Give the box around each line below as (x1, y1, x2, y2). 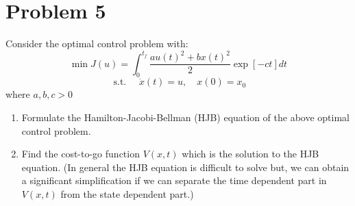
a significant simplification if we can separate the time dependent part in (21, 173, 327, 188)
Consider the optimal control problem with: (5, 36, 188, 51)
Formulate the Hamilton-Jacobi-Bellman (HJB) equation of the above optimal (21, 110, 350, 125)
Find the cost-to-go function (21, 146, 140, 161)
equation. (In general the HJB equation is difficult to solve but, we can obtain (21, 159, 350, 174)
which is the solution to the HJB (182, 146, 319, 161)
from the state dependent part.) (60, 187, 194, 201)
